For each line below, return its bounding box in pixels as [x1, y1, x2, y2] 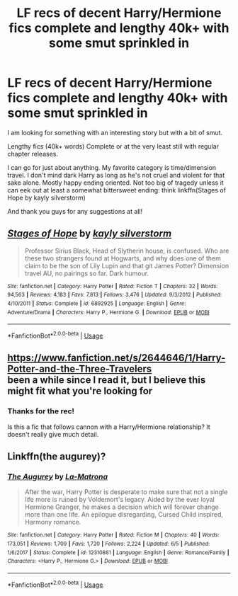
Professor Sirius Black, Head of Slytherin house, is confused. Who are [24, 246, 229, 255]
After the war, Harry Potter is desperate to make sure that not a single [24, 488, 228, 496]
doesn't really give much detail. [7, 430, 99, 438]
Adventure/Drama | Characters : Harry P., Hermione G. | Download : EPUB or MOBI [7, 309, 210, 316]
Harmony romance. [24, 518, 81, 527]
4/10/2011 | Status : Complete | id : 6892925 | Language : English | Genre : [7, 300, 186, 307]
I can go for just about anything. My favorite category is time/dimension [7, 163, 217, 171]
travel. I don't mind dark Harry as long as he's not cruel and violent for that [7, 171, 225, 179]
